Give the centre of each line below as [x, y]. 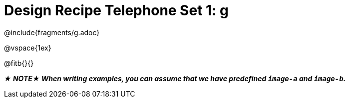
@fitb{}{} [19, 63]
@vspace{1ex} [28, 48]
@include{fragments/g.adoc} [52, 32]
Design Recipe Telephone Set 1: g [116, 10]
